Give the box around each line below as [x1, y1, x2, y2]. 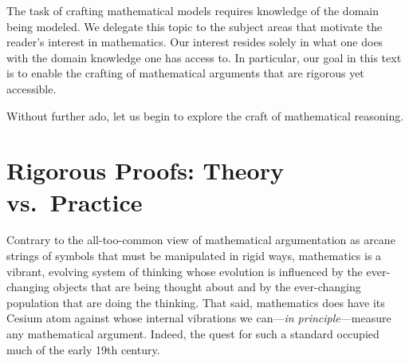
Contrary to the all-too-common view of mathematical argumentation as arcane [6, 231, 395, 248]
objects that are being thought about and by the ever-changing [53, 278, 361, 295]
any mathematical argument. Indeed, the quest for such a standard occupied [6, 326, 380, 342]
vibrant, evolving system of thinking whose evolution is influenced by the [6, 262, 363, 279]
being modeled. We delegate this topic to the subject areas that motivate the [6, 18, 383, 34]
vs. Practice [6, 185, 143, 218]
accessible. [6, 80, 57, 97]
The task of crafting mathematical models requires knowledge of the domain [6, 2, 379, 18]
